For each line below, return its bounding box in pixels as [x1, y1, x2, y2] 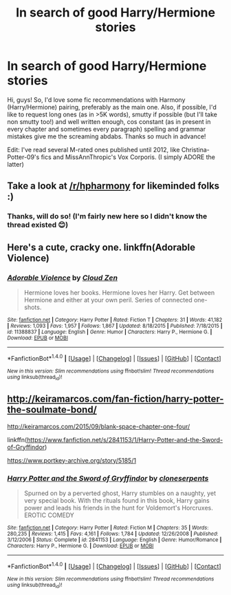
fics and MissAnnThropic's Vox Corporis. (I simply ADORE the [41, 153, 215, 161]
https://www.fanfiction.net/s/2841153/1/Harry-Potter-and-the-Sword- [26, 435, 223, 443]
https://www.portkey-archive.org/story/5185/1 [7, 456, 136, 464]
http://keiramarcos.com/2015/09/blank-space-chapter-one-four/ [7, 422, 190, 430]
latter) [7, 160, 24, 168]
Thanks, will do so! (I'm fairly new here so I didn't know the [7, 211, 208, 221]
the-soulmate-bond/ [7, 404, 98, 416]
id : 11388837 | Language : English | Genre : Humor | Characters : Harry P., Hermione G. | [7, 328, 212, 335]
